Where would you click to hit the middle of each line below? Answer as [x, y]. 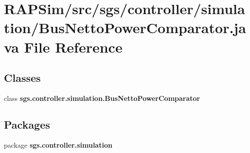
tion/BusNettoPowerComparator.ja [125, 28]
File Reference [73, 47]
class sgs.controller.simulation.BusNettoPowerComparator [102, 98]
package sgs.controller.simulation [58, 144]
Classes [22, 78]
